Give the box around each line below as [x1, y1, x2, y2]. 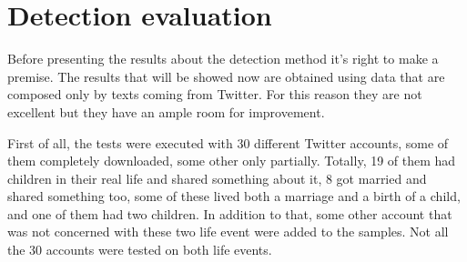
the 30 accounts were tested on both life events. [7, 240, 272, 259]
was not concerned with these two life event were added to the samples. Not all [7, 222, 449, 241]
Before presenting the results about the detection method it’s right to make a [7, 49, 439, 68]
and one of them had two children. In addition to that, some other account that [7, 204, 452, 223]
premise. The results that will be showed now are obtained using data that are [7, 66, 445, 86]
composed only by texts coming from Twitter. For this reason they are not [7, 85, 422, 104]
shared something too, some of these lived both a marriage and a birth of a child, [7, 186, 461, 206]
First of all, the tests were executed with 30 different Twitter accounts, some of [7, 133, 449, 152]
